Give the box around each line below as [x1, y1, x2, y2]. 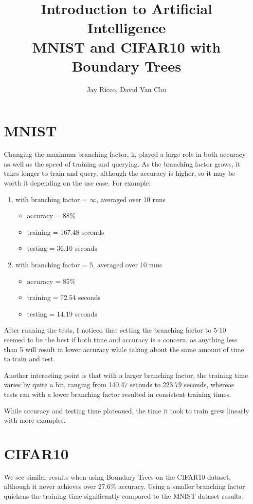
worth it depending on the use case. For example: [4, 178, 151, 187]
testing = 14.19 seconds [27, 308, 97, 318]
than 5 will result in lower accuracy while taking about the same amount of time [4, 344, 244, 354]
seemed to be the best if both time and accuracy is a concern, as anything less [4, 334, 237, 344]
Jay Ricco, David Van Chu [87, 84, 166, 94]
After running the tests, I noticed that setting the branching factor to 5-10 [4, 325, 226, 335]
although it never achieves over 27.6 [4, 481, 110, 491]
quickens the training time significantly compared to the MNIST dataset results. [4, 491, 243, 501]
